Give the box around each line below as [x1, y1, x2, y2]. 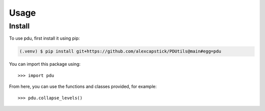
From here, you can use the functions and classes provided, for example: [9, 83, 157, 89]
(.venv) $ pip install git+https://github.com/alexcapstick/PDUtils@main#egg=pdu [19, 49, 222, 54]
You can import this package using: [9, 61, 81, 67]
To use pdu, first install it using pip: [9, 35, 80, 41]
